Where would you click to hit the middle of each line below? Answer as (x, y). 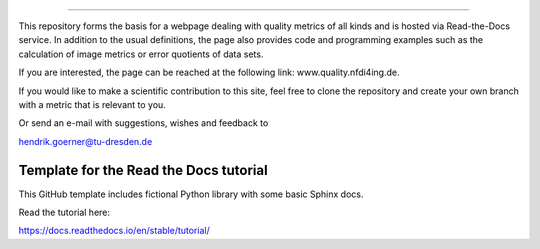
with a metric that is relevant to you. (92, 104)
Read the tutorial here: (64, 212)
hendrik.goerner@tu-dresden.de (85, 141)
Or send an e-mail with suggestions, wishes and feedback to (143, 123)
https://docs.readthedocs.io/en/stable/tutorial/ (114, 231)
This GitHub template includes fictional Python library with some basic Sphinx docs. (191, 194)
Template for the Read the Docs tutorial (143, 170)
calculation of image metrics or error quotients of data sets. (141, 54)
